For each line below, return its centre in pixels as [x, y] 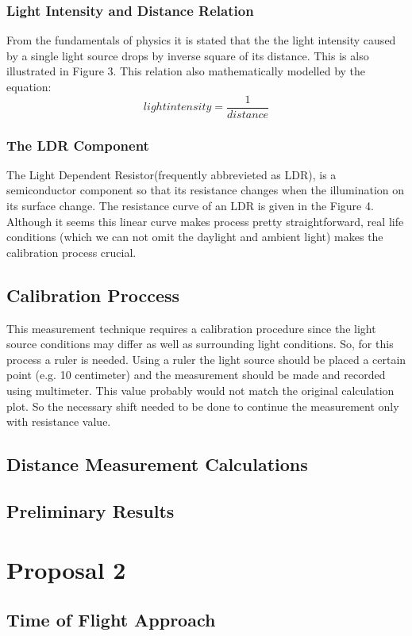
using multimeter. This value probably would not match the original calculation [200, 391]
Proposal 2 [66, 569]
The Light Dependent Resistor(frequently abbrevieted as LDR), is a [171, 174]
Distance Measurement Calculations [157, 464]
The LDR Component [78, 145]
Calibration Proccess [93, 295]
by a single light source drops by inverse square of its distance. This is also [188, 55]
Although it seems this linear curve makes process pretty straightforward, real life [205, 221]
